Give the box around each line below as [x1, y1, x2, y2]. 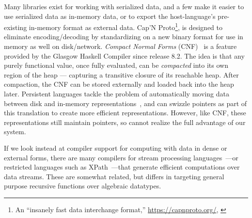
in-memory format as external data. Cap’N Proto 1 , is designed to [29, 21, 223, 32]
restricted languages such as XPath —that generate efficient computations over [4, 162, 240, 172]
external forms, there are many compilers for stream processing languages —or [4, 152, 238, 162]
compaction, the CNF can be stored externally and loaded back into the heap [4, 79, 234, 89]
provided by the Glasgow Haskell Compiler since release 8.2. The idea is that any [4, 50, 245, 61]
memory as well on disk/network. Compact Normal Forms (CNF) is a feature [4, 41, 237, 51]
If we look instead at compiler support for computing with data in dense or [4, 142, 227, 153]
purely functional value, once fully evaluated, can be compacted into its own [4, 60, 228, 70]
